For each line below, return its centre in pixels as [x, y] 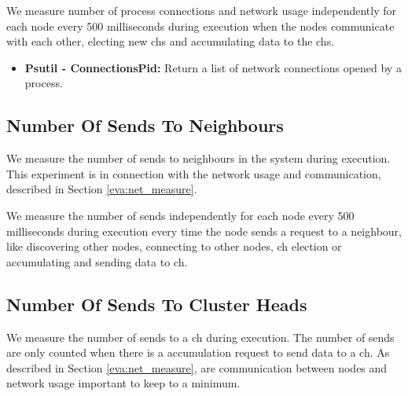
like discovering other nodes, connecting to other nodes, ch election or [174, 246]
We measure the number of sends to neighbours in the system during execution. [198, 158]
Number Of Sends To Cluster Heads [157, 304]
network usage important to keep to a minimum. [123, 383]
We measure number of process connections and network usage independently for [202, 10]
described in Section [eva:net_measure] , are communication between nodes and [197, 367]
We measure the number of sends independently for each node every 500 [180, 215]
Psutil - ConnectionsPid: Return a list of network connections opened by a [213, 67]
